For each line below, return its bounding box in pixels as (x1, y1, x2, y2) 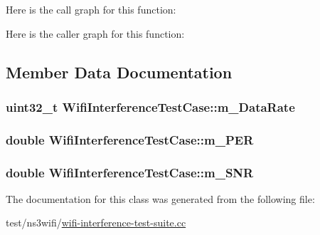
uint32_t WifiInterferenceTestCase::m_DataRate (6, 98, 295, 115)
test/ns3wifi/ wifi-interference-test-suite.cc (6, 215, 186, 230)
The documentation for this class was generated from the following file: (6, 191, 315, 206)
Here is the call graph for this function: (6, 2, 176, 16)
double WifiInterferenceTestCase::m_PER (6, 130, 254, 148)
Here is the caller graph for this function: (6, 26, 185, 41)
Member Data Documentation (6, 61, 233, 83)
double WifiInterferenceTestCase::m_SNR (6, 163, 254, 181)
